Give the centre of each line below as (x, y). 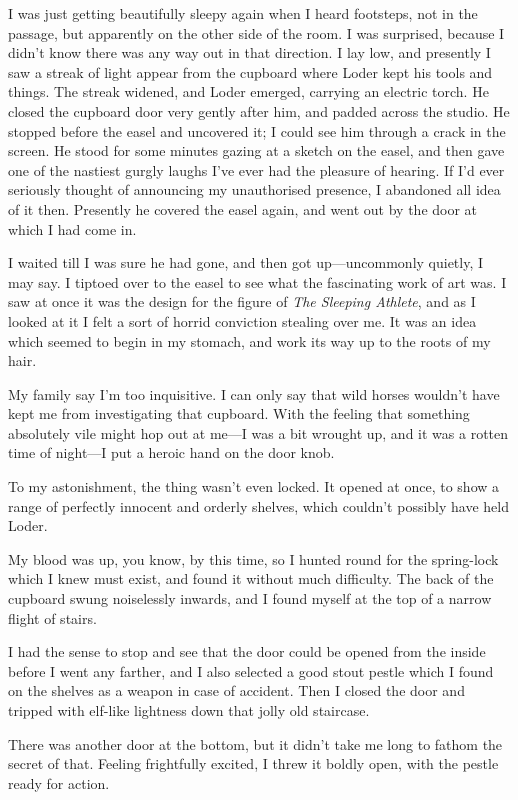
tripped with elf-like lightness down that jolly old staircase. (189, 710)
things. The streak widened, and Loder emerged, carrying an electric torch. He (248, 91)
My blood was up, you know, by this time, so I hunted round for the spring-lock (253, 558)
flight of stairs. (52, 617)
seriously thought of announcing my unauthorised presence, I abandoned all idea (254, 189)
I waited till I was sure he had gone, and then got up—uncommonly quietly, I (246, 262)
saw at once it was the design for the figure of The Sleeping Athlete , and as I (242, 301)
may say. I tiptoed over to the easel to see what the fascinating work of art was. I (257, 281)
